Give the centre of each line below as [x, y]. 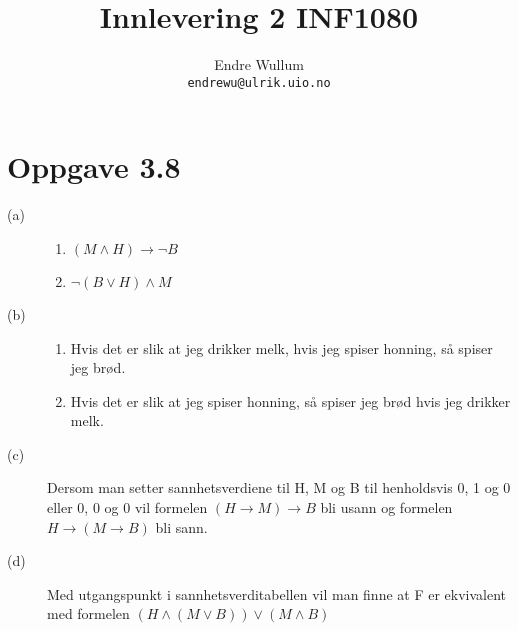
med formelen [88, 613]
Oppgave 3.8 [94, 166]
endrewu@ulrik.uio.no [259, 82]
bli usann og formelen [386, 507]
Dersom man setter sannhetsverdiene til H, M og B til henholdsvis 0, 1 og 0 [279, 487]
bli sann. [181, 526]
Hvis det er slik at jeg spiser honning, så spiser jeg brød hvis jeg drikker [290, 400]
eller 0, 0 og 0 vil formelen [127, 507]
